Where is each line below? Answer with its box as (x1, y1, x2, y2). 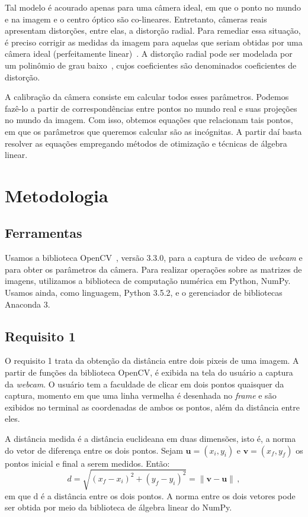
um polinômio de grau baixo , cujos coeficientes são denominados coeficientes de (5, 59, 297, 71)
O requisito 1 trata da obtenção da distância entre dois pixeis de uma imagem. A (5, 354, 299, 367)
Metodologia (5, 183, 108, 207)
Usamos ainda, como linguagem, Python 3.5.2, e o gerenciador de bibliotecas (5, 286, 283, 299)
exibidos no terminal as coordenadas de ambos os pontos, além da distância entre (5, 400, 300, 413)
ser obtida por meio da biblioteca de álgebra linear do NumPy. (5, 501, 232, 513)
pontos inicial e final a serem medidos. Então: (5, 457, 170, 469)
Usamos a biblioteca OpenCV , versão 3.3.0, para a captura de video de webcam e (5, 251, 303, 264)
